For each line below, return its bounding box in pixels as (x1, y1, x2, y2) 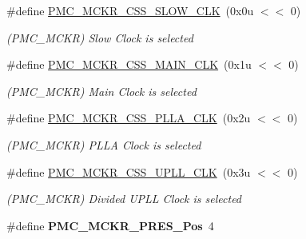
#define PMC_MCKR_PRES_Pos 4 (6, 217, 214, 233)
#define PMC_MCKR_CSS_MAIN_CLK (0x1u (6, 56, 252, 73)
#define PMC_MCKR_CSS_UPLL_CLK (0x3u (6, 163, 251, 180)
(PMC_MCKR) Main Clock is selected (6, 82, 197, 99)
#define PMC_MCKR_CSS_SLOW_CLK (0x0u (6, 2, 254, 18)
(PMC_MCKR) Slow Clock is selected (6, 29, 193, 46)
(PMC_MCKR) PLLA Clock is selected (6, 136, 201, 153)
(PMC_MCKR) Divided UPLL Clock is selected (6, 190, 242, 207)
